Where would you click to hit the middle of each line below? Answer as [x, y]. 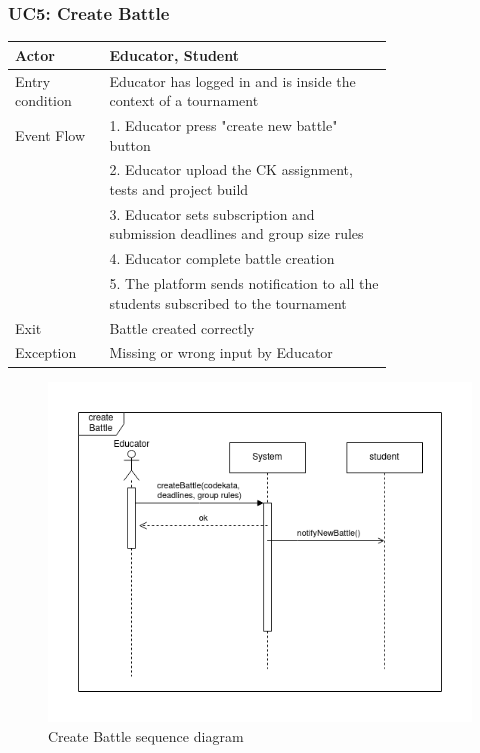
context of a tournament [184, 100]
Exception [46, 352]
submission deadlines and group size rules [236, 233]
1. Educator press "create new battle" [223, 125]
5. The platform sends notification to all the [244, 283]
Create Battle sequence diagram [146, 735]
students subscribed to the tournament [228, 302]
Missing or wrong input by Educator [221, 352]
